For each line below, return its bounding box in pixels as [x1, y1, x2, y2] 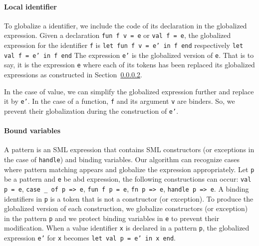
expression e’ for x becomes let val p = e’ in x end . [4, 233, 176, 243]
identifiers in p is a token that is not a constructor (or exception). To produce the [4, 193, 254, 204]
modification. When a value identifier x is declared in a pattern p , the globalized [4, 223, 250, 233]
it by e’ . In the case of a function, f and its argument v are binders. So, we [4, 96, 235, 106]
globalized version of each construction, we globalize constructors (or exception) [4, 203, 248, 214]
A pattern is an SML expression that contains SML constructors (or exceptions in [4, 144, 255, 155]
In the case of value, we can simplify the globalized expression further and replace [4, 86, 254, 96]
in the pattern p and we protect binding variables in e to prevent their [4, 213, 220, 223]
